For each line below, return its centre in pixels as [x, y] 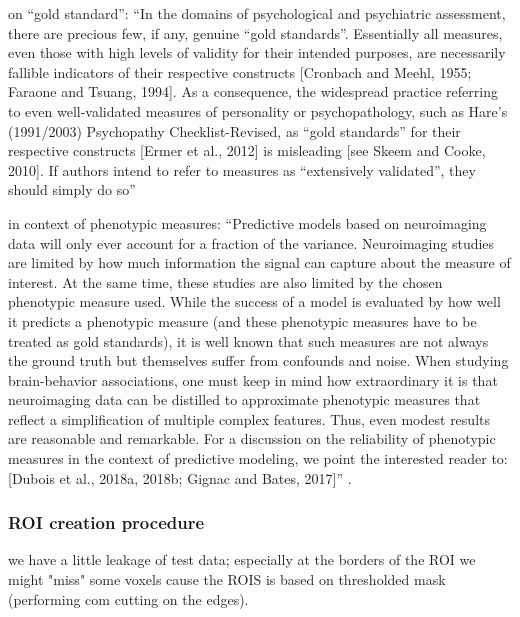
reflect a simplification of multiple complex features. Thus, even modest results [249, 418]
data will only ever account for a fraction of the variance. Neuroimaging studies [251, 242]
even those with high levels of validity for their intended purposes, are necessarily [257, 52]
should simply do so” [72, 189]
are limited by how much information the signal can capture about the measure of [259, 262]
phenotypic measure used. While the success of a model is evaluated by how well [254, 301]
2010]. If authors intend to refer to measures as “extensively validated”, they [242, 169]
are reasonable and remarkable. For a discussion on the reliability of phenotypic [252, 438]
